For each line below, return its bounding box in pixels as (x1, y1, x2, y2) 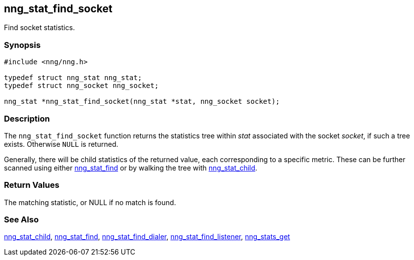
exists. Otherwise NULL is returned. (4, 139, 118, 148)
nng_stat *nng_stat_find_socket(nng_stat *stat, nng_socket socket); (4, 97, 280, 106)
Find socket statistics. (4, 23, 75, 32)
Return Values (4, 180, 59, 190)
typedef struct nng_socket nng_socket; (4, 82, 159, 90)
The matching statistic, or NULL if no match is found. (4, 198, 176, 207)
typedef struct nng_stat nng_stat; (4, 74, 142, 82)
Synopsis (4, 40, 41, 50)
